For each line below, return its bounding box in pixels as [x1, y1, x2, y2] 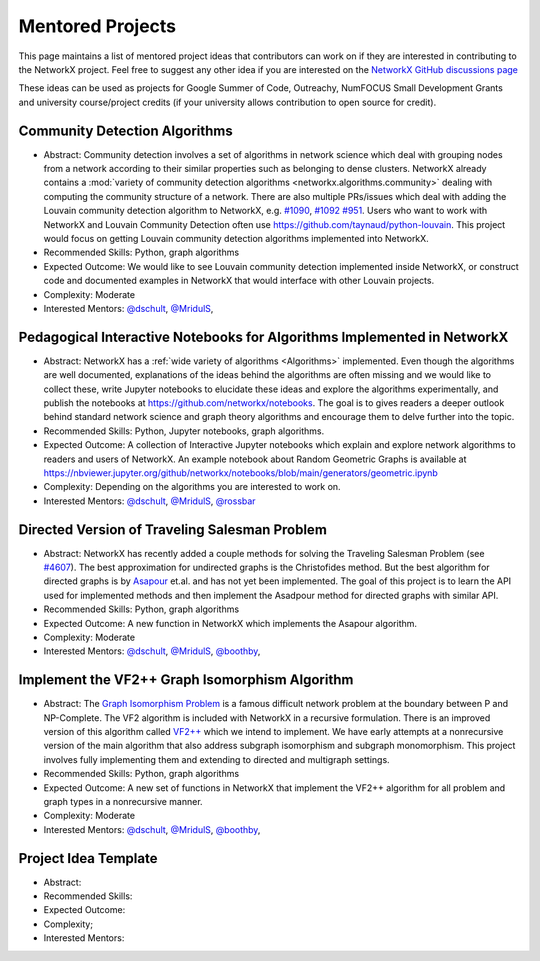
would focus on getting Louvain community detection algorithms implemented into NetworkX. [43, 232, 429, 244]
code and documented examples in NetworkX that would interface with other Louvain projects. [43, 275, 435, 287]
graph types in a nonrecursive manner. [43, 796, 204, 808]
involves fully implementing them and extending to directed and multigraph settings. [43, 753, 390, 765]
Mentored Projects [18, 15, 177, 37]
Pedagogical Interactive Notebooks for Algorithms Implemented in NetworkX [18, 328, 509, 345]
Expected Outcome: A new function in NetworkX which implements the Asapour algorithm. [43, 617, 418, 629]
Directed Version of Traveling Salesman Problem [18, 521, 327, 538]
